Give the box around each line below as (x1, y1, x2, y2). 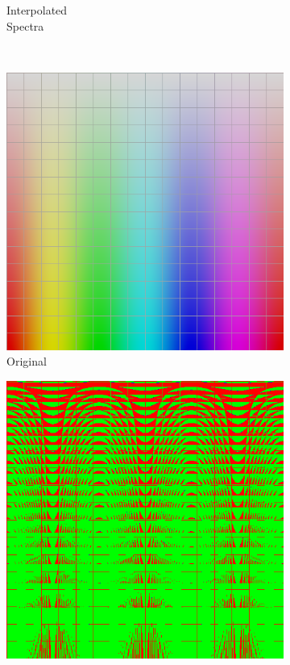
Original (6, 353, 47, 370)
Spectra (6, 17, 44, 34)
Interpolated (6, 2, 68, 18)
